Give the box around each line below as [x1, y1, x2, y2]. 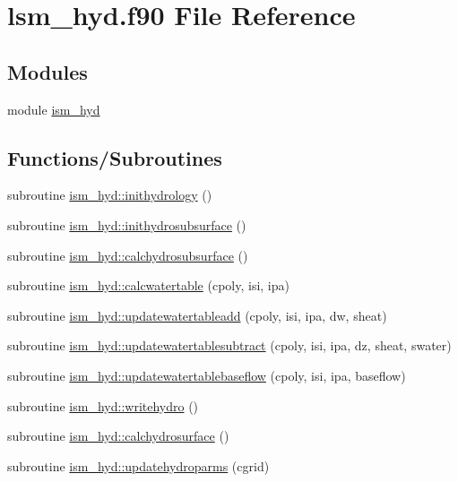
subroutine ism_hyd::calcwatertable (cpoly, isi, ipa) [7, 276, 289, 295]
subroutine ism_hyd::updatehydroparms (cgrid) [7, 456, 270, 475]
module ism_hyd [7, 99, 100, 118]
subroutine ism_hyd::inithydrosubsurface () [7, 215, 246, 234]
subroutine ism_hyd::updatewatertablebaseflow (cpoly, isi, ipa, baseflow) [7, 366, 406, 384]
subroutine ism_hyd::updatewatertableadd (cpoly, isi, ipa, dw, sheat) [7, 306, 387, 324]
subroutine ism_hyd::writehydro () [7, 396, 199, 415]
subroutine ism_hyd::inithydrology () [7, 185, 212, 204]
